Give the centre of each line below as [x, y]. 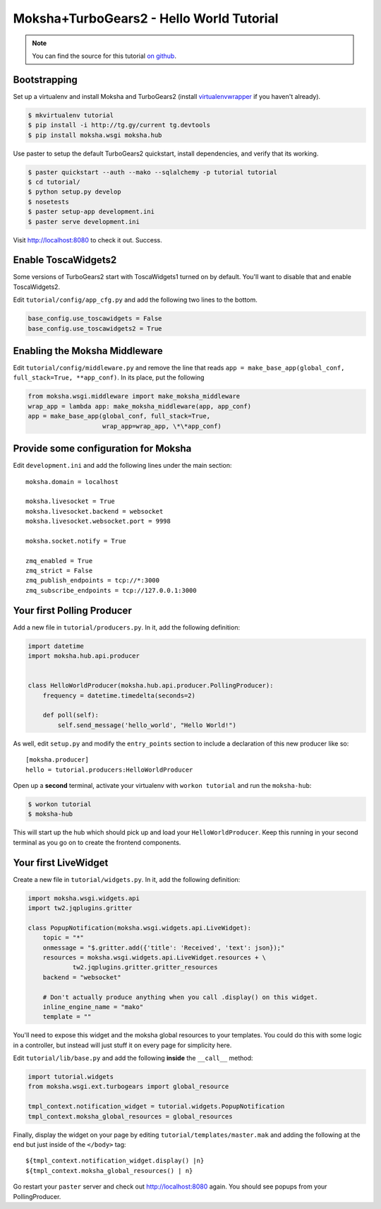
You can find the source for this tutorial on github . [104, 56]
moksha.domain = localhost [72, 482]
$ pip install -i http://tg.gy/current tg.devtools [119, 125]
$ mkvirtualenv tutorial [71, 115]
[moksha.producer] [58, 760]
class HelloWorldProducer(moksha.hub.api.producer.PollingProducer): [151, 686]
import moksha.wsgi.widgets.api [84, 898]
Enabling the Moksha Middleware [88, 351]
